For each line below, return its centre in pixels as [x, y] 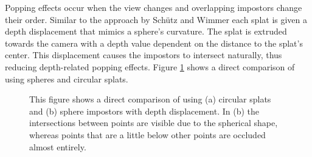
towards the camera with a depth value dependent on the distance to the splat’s [154, 43]
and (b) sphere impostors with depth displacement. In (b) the [144, 111]
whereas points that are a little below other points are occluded [147, 134]
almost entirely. [58, 146]
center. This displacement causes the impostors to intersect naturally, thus [144, 55]
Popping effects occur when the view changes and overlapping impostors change [154, 7]
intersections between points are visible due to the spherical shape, [154, 123]
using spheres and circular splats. [67, 78]
